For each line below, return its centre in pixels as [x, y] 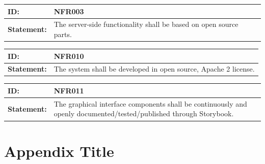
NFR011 [69, 90]
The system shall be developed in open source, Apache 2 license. [154, 69]
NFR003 [69, 11]
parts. [63, 34]
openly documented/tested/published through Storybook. [144, 113]
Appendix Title [59, 151]
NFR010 [69, 56]
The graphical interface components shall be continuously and [150, 103]
